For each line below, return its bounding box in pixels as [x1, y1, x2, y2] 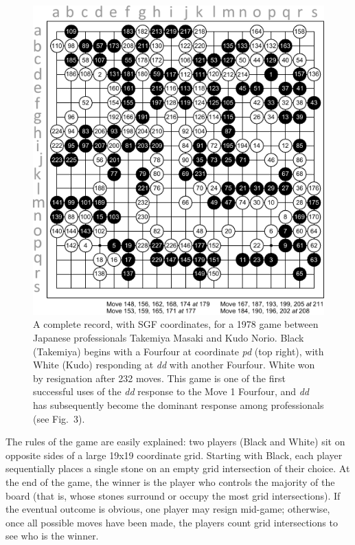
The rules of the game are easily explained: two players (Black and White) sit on [5, 434, 345, 449]
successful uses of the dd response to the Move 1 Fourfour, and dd [33, 384, 310, 399]
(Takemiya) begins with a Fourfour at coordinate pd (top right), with [33, 344, 324, 358]
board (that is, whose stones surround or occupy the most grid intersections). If [5, 488, 341, 502]
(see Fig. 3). [33, 411, 85, 425]
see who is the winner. [5, 529, 99, 543]
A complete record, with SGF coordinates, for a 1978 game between [33, 317, 319, 331]
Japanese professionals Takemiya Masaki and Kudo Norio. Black [33, 331, 304, 345]
